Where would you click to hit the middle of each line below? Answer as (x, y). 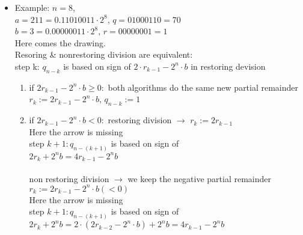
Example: (32, 7)
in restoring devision (228, 66)
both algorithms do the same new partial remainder (203, 87)
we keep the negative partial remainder (200, 178)
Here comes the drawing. (60, 42)
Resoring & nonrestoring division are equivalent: (104, 54)
